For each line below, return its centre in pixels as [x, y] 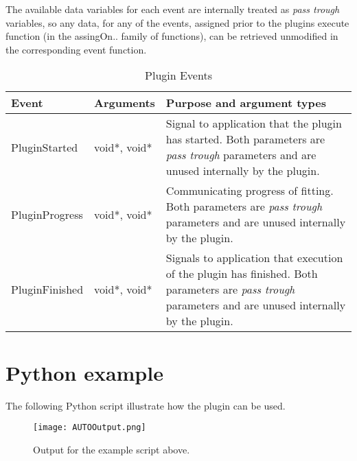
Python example [84, 372]
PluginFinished [47, 289]
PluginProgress [47, 214]
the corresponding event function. [76, 49]
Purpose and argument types [246, 103]
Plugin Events [178, 75]
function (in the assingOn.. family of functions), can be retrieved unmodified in [172, 36]
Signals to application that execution [254, 258]
